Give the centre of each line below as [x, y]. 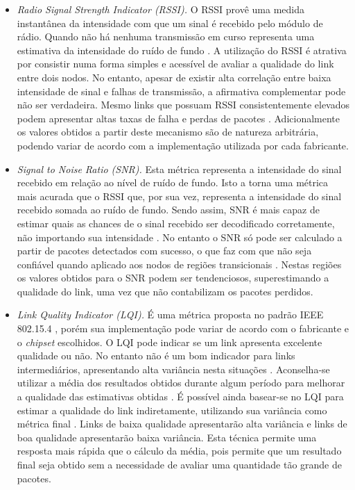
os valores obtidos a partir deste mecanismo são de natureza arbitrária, [168, 132]
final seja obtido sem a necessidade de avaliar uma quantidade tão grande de [179, 464]
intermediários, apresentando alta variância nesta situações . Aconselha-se [173, 369]
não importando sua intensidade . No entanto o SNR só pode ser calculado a [180, 237]
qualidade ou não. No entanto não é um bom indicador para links [156, 356]
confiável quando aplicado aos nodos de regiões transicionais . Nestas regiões [179, 264]
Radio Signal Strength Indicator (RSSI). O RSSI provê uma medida [161, 9]
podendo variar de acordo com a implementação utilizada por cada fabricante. [183, 145]
